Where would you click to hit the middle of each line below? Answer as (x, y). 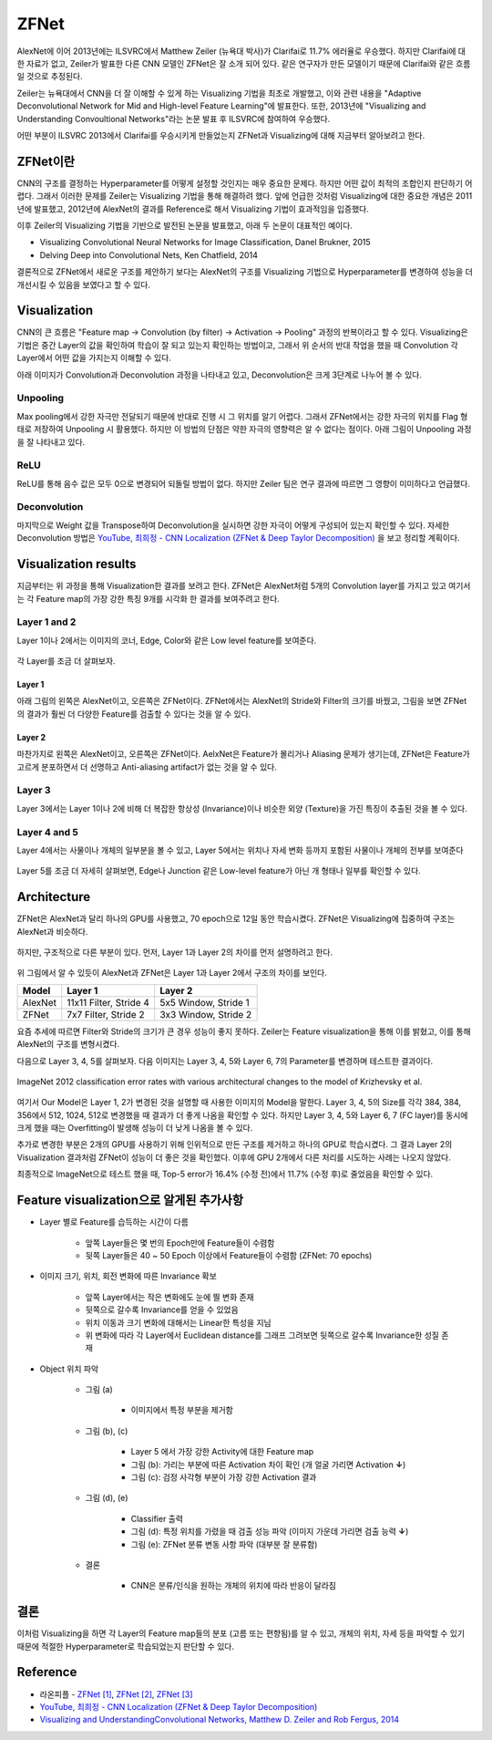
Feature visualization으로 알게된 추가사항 (130, 1201)
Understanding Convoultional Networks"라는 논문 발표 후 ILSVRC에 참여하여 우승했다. (174, 119)
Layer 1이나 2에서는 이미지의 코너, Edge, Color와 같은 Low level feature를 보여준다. (167, 640)
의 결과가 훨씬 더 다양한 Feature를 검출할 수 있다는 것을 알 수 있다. (134, 714)
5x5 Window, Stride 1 (205, 1002)
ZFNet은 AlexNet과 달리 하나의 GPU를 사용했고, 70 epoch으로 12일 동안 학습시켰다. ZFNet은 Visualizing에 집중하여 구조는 (236, 919)
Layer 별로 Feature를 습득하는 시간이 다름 (114, 1222)
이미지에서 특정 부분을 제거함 (182, 1410)
